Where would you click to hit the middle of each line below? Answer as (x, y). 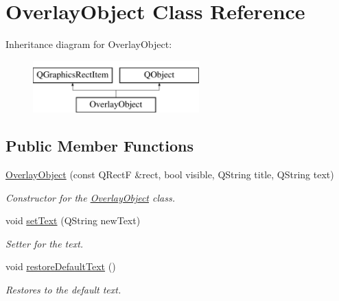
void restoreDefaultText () (61, 266)
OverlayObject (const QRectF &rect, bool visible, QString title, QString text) (170, 174)
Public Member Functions (100, 146)
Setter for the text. (45, 243)
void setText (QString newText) (73, 220)
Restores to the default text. (63, 290)
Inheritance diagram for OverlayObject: (89, 44)
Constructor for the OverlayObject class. (90, 197)
